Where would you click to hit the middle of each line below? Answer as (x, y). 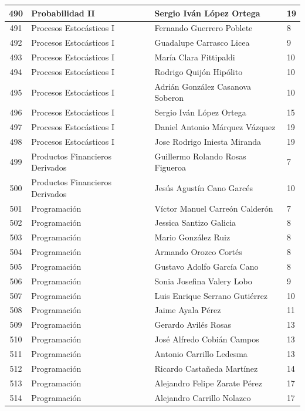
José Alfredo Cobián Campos (207, 339)
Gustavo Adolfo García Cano (206, 266)
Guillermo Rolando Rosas (200, 156)
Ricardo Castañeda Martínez (206, 368)
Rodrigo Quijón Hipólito (199, 71)
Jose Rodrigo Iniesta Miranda (208, 141)
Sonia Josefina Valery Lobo (203, 281)
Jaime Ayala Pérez (188, 310)
